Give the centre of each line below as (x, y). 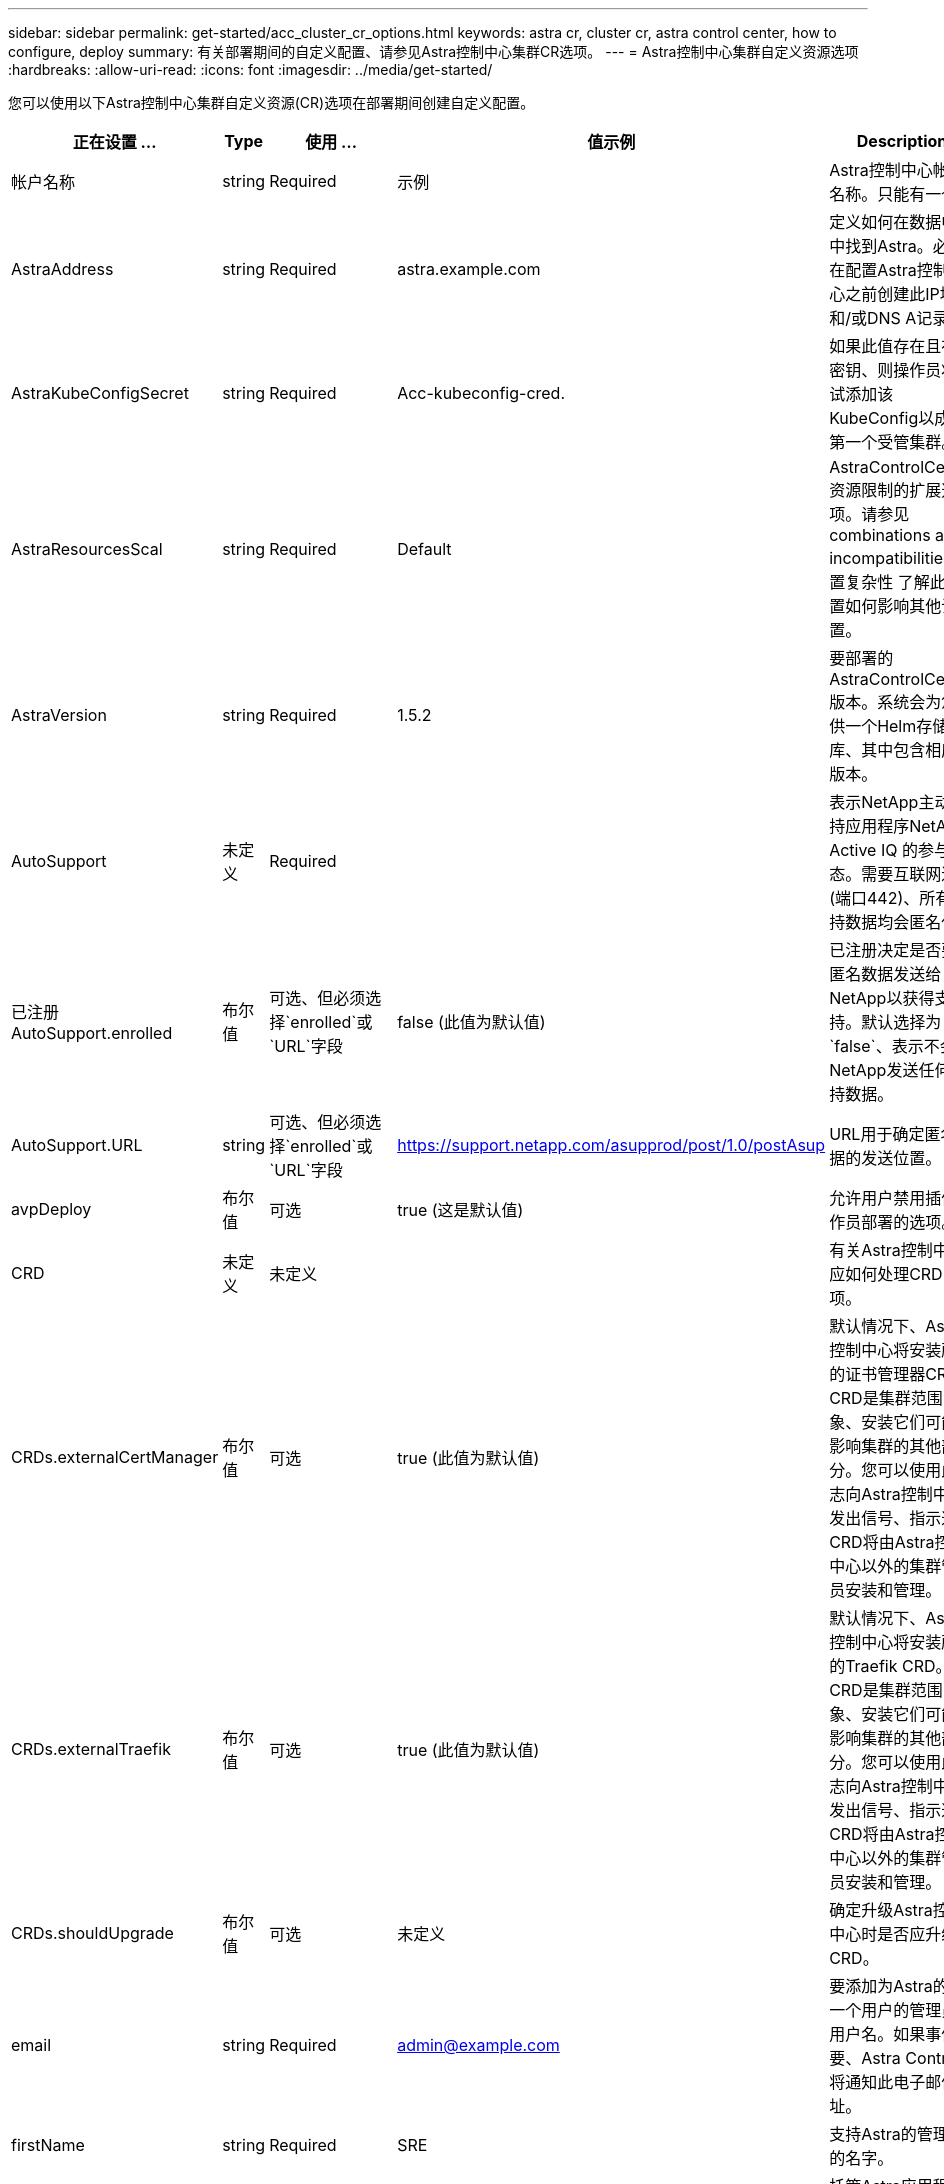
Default (424, 549)
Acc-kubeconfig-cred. (481, 393)
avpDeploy (51, 1209)
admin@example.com (478, 2045)
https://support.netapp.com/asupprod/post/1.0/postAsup (611, 1145)
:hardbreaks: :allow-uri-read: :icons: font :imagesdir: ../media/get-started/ (250, 69)
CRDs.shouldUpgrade (92, 1933)
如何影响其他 (893, 606)
